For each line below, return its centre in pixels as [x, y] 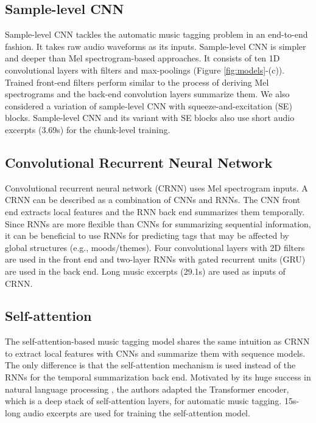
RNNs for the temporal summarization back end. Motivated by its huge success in [158, 377]
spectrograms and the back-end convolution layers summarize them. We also [147, 94]
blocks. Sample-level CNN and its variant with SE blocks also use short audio [150, 118]
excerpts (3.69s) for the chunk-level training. [88, 129]
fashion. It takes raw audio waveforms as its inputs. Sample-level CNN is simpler [156, 46]
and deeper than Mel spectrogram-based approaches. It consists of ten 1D [142, 58]
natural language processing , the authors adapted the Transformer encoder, [147, 389]
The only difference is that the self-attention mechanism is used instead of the [150, 365]
